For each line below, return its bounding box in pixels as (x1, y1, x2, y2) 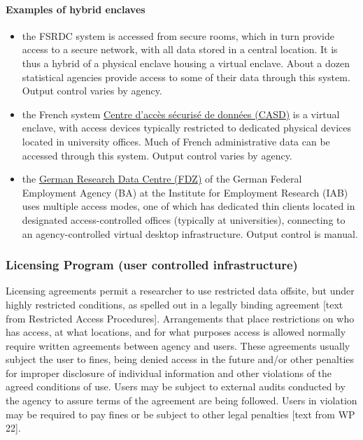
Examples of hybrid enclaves (6, 1, 145, 16)
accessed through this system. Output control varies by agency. (22, 148, 292, 162)
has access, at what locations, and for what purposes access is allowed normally (6, 325, 346, 339)
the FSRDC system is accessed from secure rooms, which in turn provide (22, 28, 334, 43)
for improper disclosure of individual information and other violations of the (6, 365, 332, 380)
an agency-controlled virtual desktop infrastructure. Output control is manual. (22, 226, 358, 241)
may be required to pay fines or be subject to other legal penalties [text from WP (6, 406, 355, 421)
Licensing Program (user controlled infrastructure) (6, 256, 298, 274)
